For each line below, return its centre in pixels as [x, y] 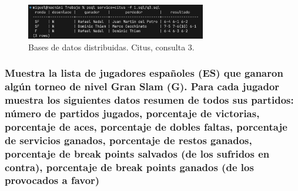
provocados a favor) [52, 180]
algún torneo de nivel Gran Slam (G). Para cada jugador [142, 86]
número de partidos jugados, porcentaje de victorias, [132, 113]
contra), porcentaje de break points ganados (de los [129, 167]
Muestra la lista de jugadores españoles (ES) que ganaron [144, 73]
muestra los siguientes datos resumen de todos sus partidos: [149, 99]
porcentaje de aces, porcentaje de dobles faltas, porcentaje [146, 126]
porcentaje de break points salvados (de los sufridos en [137, 153]
